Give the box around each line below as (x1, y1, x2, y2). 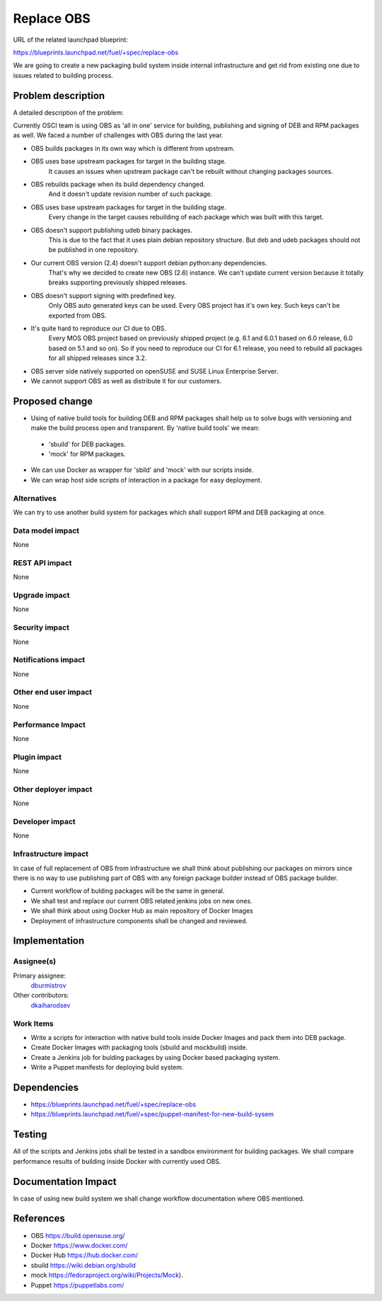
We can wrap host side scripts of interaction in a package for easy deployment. (30, 475, 262, 484)
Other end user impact (13, 687, 92, 697)
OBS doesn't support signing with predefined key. (30, 291, 176, 300)
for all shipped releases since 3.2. (48, 354, 147, 362)
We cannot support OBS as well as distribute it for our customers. (30, 377, 222, 385)
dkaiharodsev (30, 1001, 71, 1010)
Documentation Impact (13, 1175, 117, 1188)
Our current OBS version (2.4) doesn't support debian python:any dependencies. (30, 258, 267, 267)
